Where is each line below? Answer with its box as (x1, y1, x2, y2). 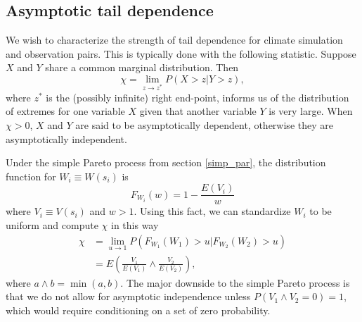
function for (6, 168, 56, 183)
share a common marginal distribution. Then (45, 60, 239, 75)
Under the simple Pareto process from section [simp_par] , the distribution (6, 155, 326, 170)
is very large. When (269, 104, 353, 118)
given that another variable (139, 104, 257, 118)
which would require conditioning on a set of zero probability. (6, 303, 271, 318)
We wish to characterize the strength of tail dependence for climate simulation (6, 32, 343, 47)
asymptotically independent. (6, 131, 127, 146)
